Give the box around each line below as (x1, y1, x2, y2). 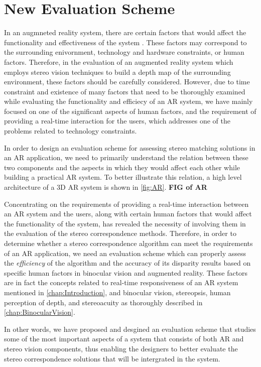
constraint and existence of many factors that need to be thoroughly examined (4, 86, 245, 96)
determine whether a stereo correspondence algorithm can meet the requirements (4, 238, 253, 248)
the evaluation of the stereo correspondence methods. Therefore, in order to (4, 228, 236, 238)
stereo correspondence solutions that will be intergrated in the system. (4, 353, 220, 363)
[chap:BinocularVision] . (4, 307, 75, 317)
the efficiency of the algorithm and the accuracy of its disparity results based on (4, 258, 251, 268)
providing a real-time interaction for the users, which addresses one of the (4, 115, 230, 126)
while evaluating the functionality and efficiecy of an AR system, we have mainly (4, 96, 253, 106)
